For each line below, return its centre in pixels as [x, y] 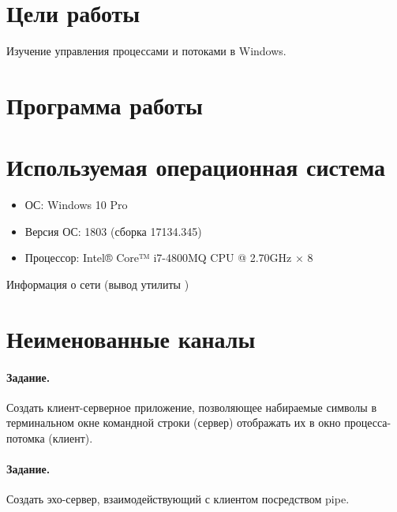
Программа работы [105, 105]
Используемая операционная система [196, 167]
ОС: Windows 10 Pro [76, 205]
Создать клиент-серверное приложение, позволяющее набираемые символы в [192, 407]
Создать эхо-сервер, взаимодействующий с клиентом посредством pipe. [178, 499]
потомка [26, 437]
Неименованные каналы [131, 338]
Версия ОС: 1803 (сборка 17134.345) [113, 231]
